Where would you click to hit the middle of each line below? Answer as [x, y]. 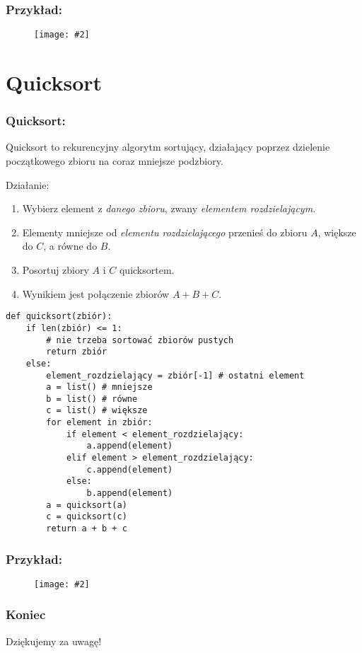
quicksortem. [147, 270]
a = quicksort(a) [87, 505]
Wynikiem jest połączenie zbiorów [96, 293]
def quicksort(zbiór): [59, 317]
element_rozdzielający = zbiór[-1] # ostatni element [175, 375]
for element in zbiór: [99, 423]
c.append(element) [130, 469]
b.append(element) [130, 493]
